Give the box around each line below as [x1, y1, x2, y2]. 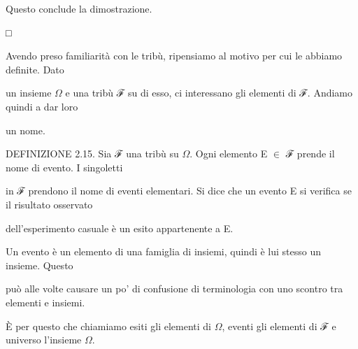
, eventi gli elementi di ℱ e [222, 318, 336, 333]
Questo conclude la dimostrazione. [6, 1, 152, 15]
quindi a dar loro [6, 99, 78, 113]
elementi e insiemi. [6, 294, 85, 309]
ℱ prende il [285, 146, 335, 161]
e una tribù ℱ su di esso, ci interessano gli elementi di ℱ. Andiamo [65, 85, 353, 100]
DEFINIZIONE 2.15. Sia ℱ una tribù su [6, 146, 179, 161]
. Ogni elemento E [189, 146, 268, 161]
